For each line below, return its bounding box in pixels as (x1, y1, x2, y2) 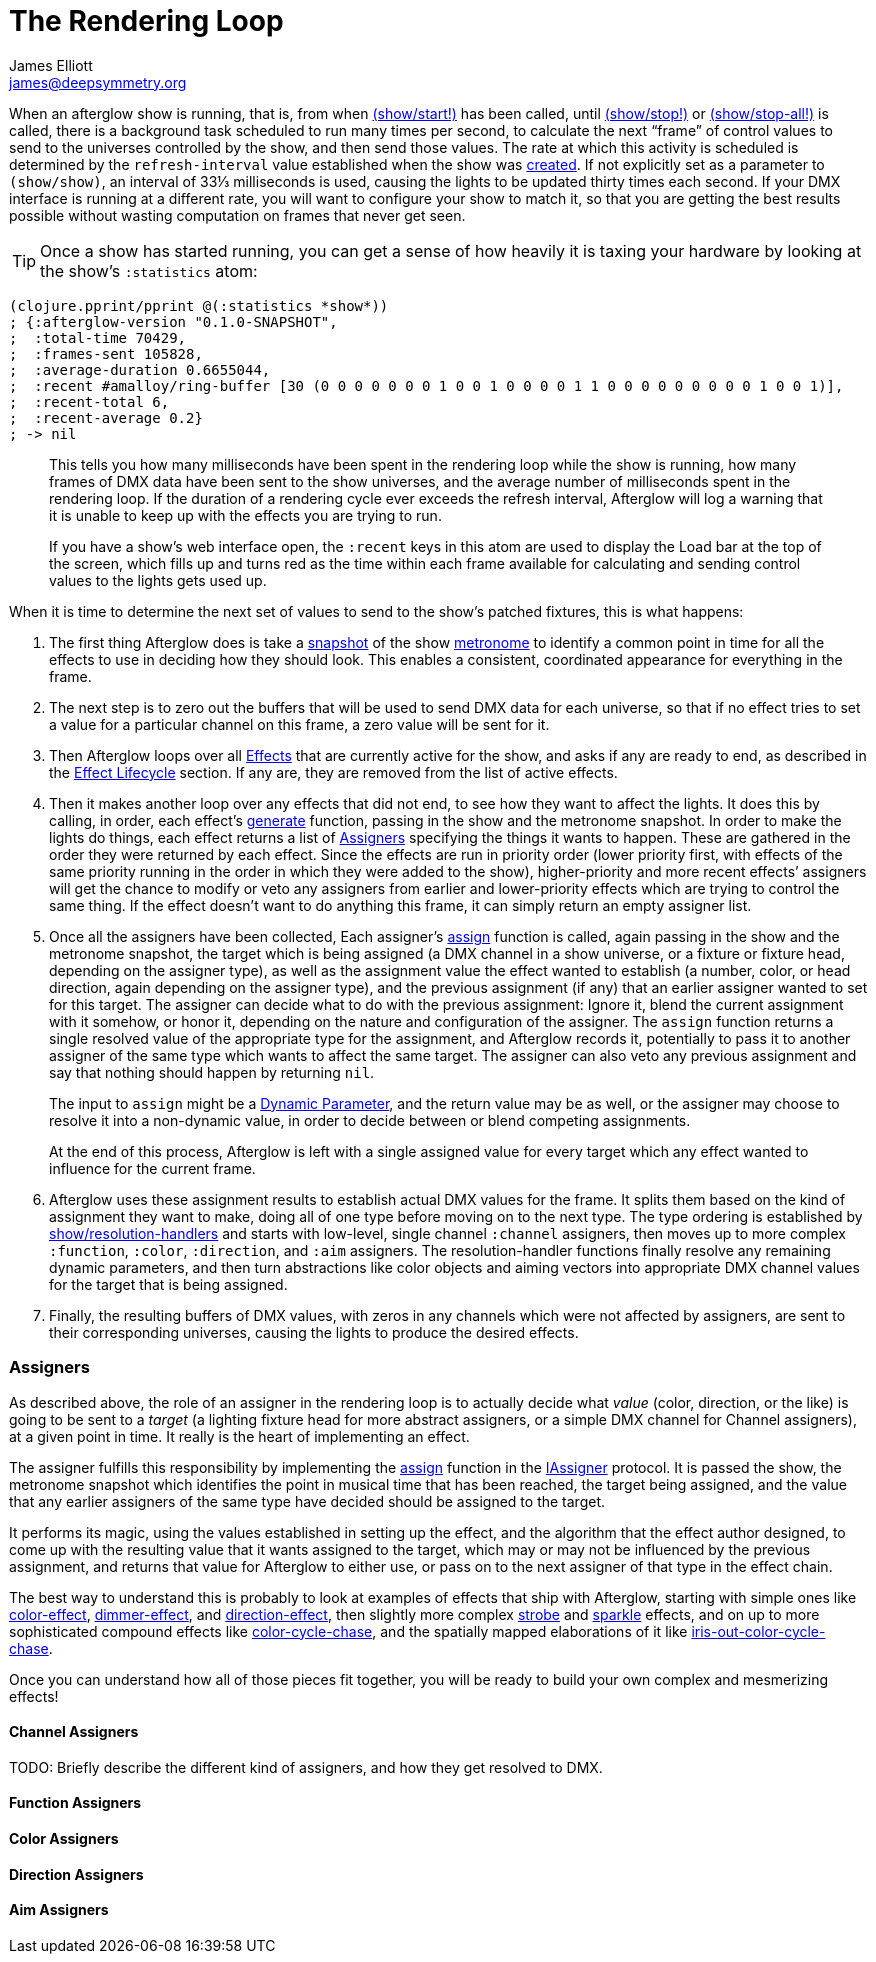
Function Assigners (9, 1794, 142, 1812)
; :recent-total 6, (9, 393, 170, 410)
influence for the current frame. (49, 1159, 256, 1177)
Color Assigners (9, 1829, 119, 1847)
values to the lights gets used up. (49, 571, 267, 589)
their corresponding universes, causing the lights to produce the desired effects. (49, 1323, 579, 1341)
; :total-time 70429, (9, 329, 187, 346)
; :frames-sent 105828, (9, 345, 203, 362)
